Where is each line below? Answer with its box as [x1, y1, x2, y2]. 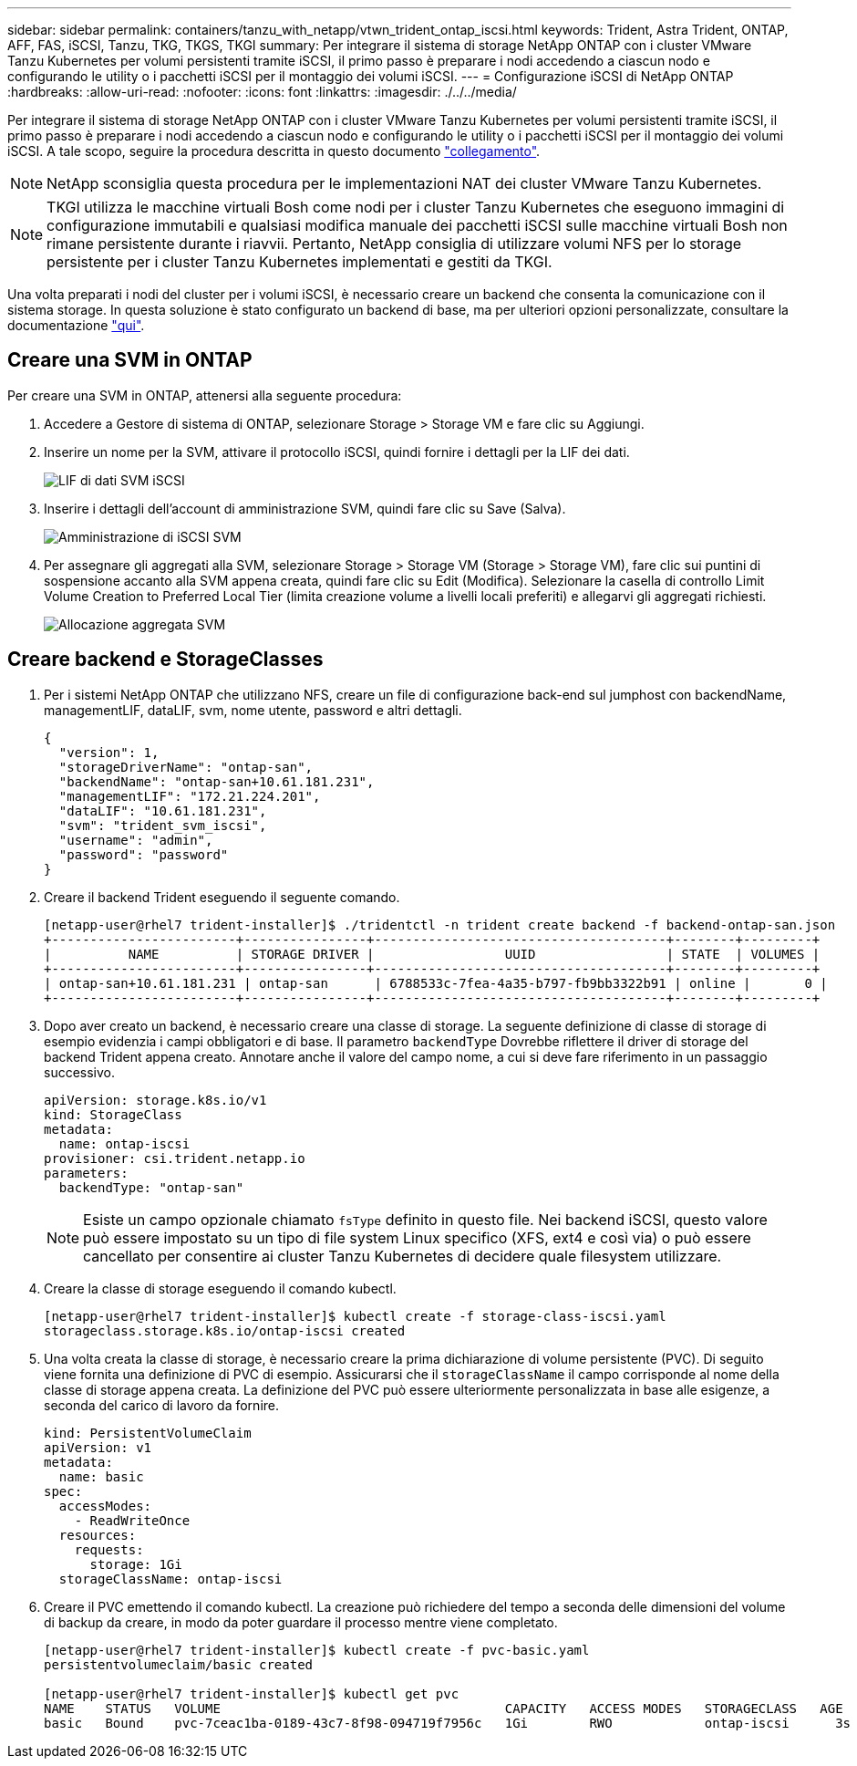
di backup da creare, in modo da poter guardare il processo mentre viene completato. [44, 1614, 558, 1630]
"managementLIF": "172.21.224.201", [58, 788, 321, 804]
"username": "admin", [58, 832, 213, 847]
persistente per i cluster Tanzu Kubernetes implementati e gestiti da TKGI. [46, 253, 552, 271]
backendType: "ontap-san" [58, 1179, 244, 1195]
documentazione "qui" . [7, 317, 145, 333]
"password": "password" [58, 847, 229, 862]
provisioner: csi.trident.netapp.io [44, 1150, 305, 1166]
